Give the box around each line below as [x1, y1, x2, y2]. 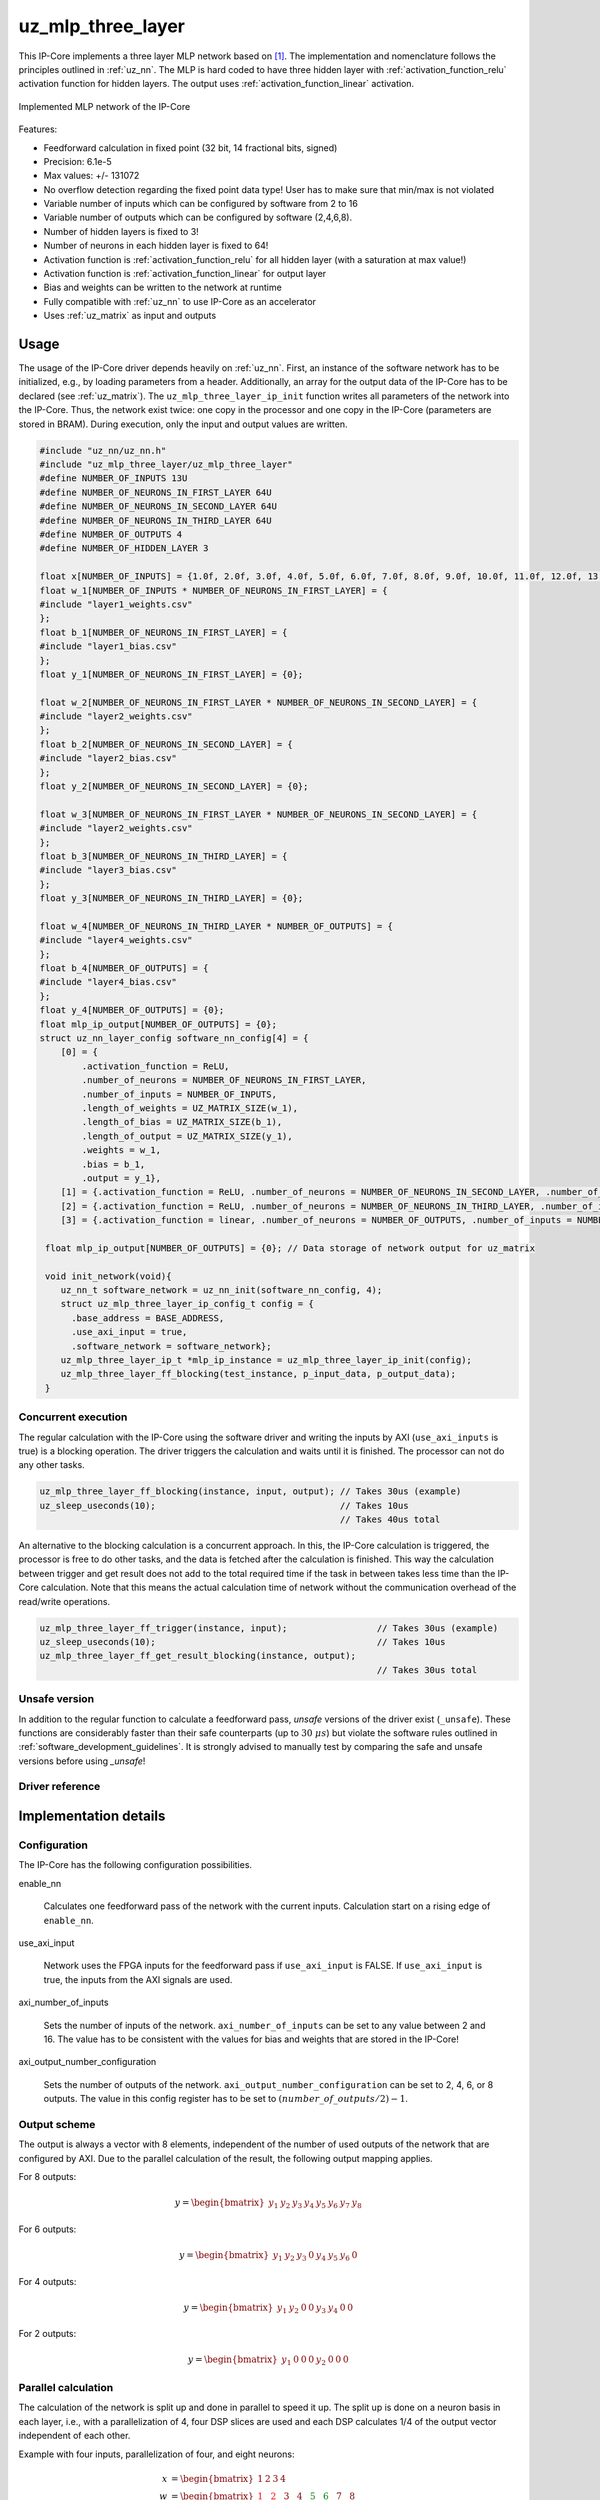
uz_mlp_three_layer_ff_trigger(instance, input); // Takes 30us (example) [39, 1622, 499, 1634]
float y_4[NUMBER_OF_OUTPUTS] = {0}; [39, 1005, 225, 1016]
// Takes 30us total [376, 1664, 478, 1675]
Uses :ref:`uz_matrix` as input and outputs [43, 310, 217, 322]
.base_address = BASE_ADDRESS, [71, 1312, 225, 1324]
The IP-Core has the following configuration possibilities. [18, 1859, 253, 1871]
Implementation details [18, 1808, 166, 1825]
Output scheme [18, 2117, 96, 2131]
